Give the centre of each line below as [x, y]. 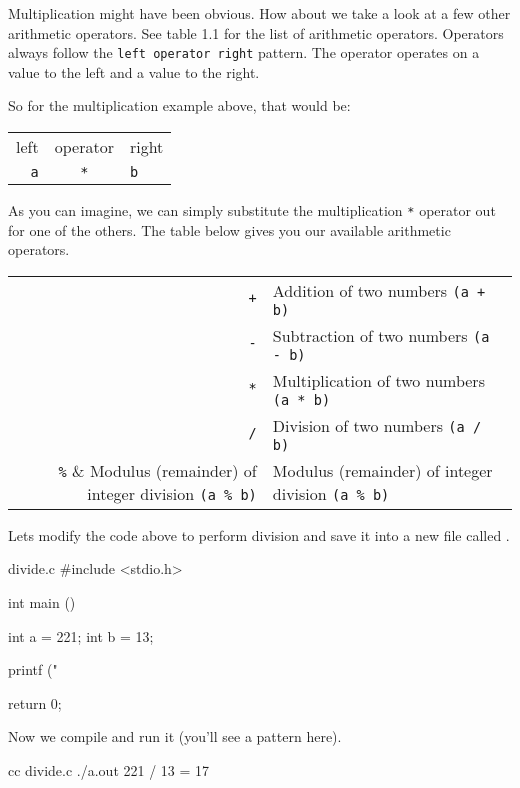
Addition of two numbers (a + [379, 290]
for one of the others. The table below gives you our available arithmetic [229, 229]
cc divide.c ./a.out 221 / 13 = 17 [109, 770]
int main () [42, 602]
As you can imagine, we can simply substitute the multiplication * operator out [252, 210]
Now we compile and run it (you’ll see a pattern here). [175, 736]
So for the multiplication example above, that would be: [179, 105]
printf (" [33, 669]
